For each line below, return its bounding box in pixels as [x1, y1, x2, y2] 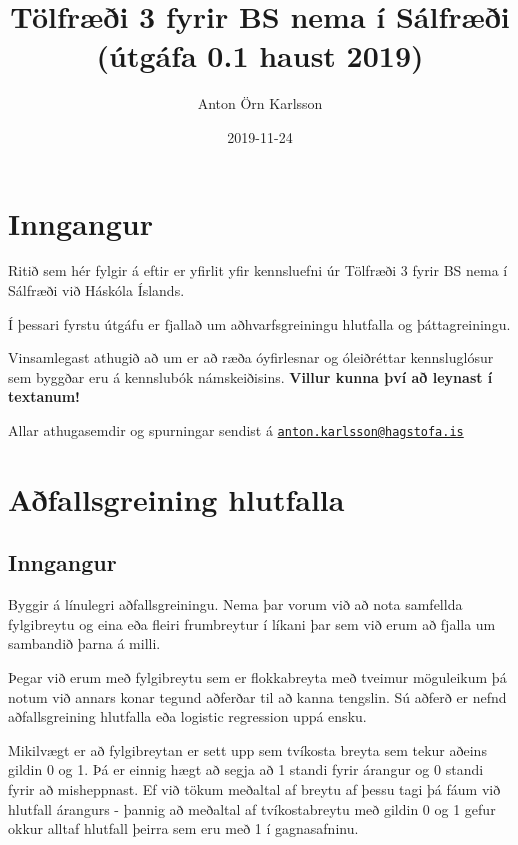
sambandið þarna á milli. [8, 633, 161, 654]
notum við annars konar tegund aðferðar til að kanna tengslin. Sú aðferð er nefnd [8, 686, 507, 707]
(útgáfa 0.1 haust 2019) [96, 35, 424, 76]
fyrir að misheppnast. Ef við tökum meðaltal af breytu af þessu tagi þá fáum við [8, 778, 501, 799]
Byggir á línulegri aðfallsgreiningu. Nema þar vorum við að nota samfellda [8, 594, 463, 615]
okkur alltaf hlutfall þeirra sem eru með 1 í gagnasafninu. [8, 818, 359, 839]
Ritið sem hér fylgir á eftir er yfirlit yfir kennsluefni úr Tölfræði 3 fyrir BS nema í [8, 260, 508, 281]
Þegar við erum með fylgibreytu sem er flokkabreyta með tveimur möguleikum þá [8, 667, 507, 688]
